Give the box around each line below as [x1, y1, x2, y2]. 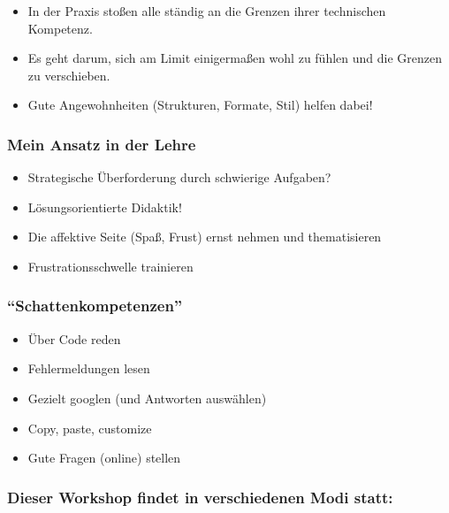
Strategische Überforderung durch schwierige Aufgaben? [27, 168, 331, 187]
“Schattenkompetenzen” [7, 295, 183, 317]
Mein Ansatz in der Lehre [7, 133, 196, 155]
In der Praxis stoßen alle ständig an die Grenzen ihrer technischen [27, 2, 386, 19]
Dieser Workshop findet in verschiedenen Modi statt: [7, 486, 393, 508]
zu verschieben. [27, 65, 110, 84]
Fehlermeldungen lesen [27, 359, 150, 378]
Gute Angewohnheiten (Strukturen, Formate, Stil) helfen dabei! [27, 96, 373, 114]
